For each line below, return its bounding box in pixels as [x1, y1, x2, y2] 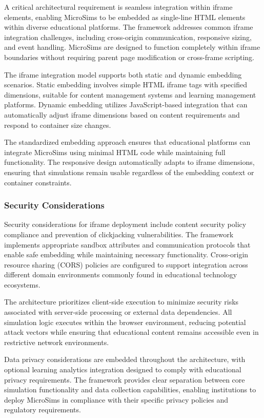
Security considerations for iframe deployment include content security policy [4, 219, 247, 230]
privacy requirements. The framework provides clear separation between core [4, 374, 245, 385]
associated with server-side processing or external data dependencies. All [4, 307, 232, 317]
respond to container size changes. [4, 119, 111, 130]
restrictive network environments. [4, 336, 109, 347]
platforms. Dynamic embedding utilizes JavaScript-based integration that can [4, 99, 248, 110]
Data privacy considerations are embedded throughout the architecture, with [4, 354, 246, 365]
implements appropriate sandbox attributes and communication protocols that [4, 239, 251, 250]
